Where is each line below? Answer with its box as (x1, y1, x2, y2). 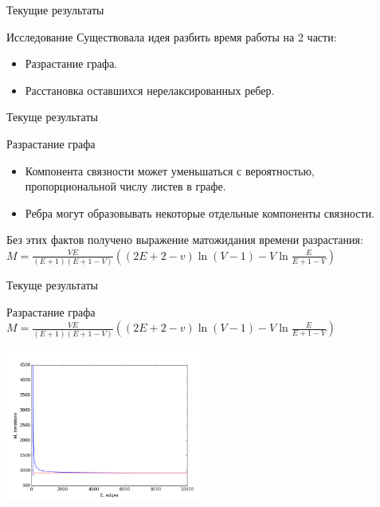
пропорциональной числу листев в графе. (25, 178, 226, 195)
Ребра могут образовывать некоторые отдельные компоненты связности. (25, 204, 375, 221)
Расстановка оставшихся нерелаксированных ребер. (25, 81, 275, 98)
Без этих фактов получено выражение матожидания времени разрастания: (6, 231, 363, 248)
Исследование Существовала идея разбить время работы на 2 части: (6, 28, 337, 45)
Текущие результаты (6, 2, 104, 18)
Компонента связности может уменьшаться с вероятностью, (25, 162, 315, 179)
